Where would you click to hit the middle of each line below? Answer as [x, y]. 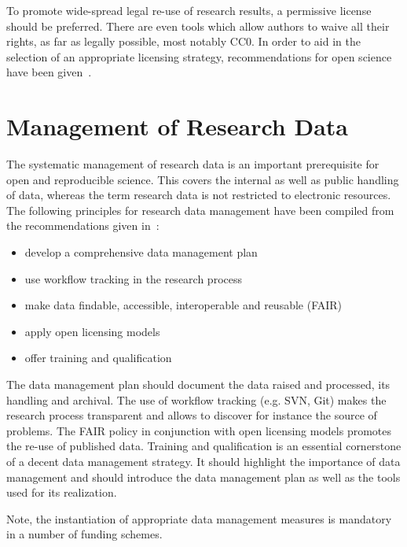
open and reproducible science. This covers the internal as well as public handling [203, 179]
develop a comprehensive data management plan [141, 252]
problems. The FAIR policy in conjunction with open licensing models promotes [199, 430]
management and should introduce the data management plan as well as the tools [203, 477]
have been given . [49, 72]
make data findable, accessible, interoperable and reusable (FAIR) [183, 305]
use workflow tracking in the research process [133, 278]
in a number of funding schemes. [84, 534]
